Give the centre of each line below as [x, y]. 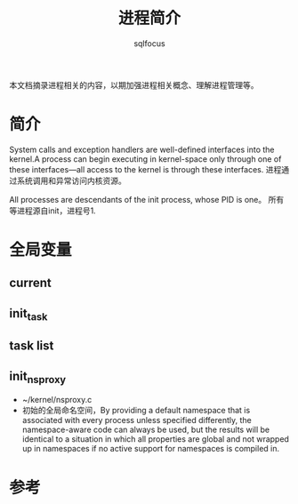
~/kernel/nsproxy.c [57, 400]
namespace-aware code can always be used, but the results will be [145, 430]
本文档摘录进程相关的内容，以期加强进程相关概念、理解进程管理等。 [134, 84]
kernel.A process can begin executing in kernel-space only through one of [145, 159]
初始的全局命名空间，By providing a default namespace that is [136, 411]
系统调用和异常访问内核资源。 [71, 180]
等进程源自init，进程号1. [52, 211]
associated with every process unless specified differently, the [137, 420]
